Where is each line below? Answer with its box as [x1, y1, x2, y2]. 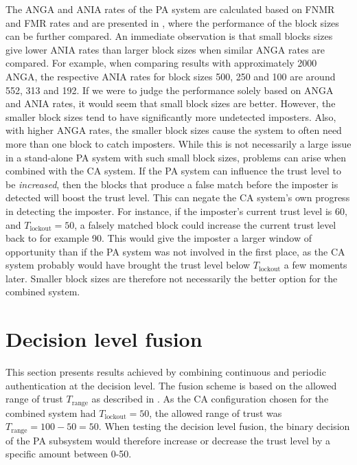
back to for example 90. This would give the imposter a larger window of [5, 231, 312, 245]
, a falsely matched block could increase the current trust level [74, 217, 336, 231]
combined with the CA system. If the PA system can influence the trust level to [5, 163, 342, 178]
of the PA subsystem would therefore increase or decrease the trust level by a [5, 433, 330, 447]
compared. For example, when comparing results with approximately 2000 [5, 56, 317, 70]
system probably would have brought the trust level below [5, 258, 251, 272]
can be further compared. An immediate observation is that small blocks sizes [5, 29, 333, 43]
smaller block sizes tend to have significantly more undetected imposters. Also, [5, 109, 336, 124]
